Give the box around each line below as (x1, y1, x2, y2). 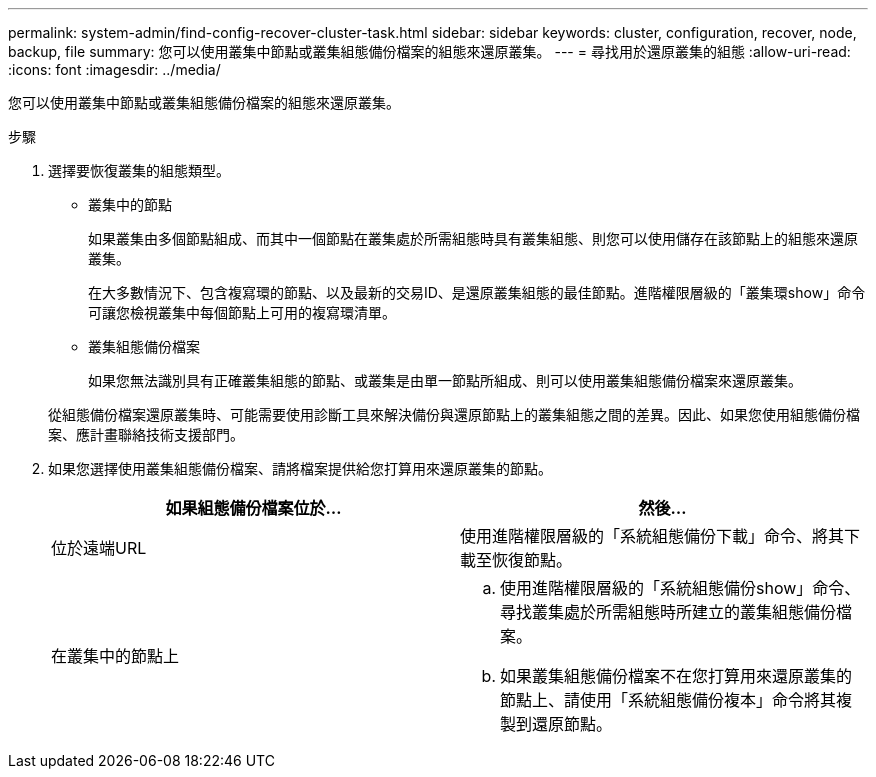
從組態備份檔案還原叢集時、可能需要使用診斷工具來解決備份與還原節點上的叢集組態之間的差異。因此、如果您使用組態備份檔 (48, 406, 860, 423)
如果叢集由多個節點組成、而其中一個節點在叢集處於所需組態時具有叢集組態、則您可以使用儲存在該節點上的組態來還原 (88, 230, 858, 247)
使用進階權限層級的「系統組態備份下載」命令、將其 (460, 526, 845, 546)
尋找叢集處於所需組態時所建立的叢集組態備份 (500, 602, 837, 622)
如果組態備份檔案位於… (165, 498, 342, 518)
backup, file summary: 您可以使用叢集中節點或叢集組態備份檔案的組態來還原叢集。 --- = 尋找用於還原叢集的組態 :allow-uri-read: (8, 43, 851, 60)
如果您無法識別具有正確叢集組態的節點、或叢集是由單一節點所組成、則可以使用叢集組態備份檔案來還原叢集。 (88, 372, 802, 389)
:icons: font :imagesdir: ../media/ (8, 61, 221, 78)
